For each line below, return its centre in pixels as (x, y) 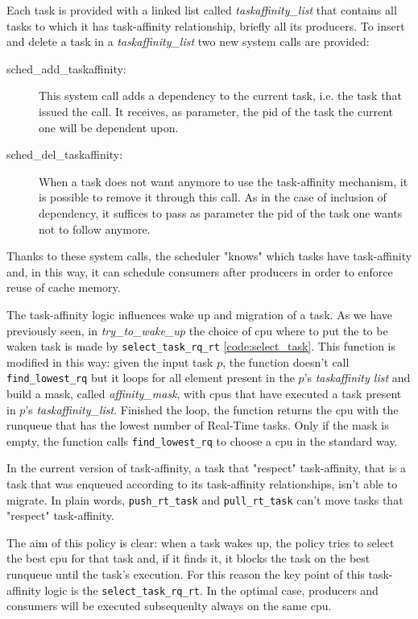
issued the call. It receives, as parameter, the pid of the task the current (216, 111)
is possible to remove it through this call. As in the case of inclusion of (213, 197)
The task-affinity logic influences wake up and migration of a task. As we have (200, 314)
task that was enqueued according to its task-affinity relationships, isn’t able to (202, 484)
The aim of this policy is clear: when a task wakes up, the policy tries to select (201, 542)
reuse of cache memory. (64, 287)
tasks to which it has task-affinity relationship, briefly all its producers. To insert (206, 25)
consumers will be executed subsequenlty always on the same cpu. (169, 606)
